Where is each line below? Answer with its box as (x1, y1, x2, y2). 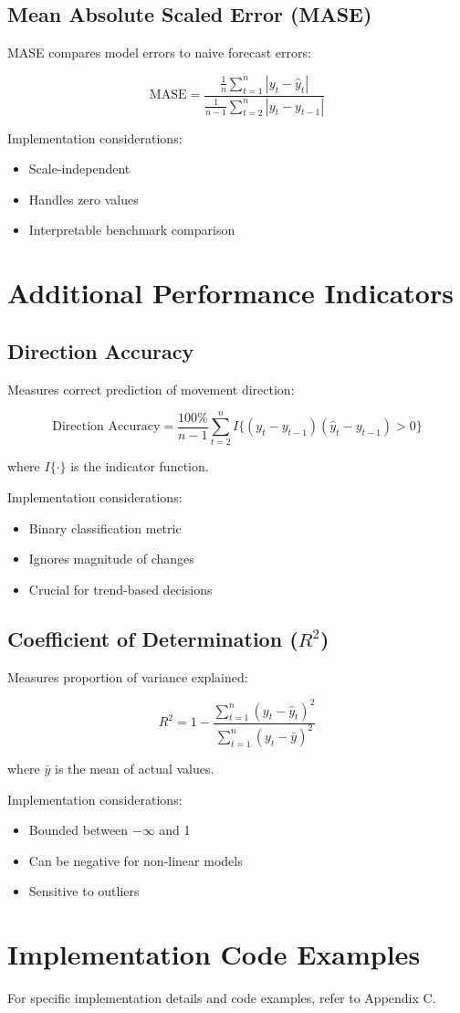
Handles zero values (28, 189, 139, 208)
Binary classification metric (28, 518, 182, 537)
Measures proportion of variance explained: (7, 667, 248, 686)
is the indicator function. (70, 457, 209, 476)
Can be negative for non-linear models (28, 850, 243, 870)
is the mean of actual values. (55, 758, 214, 777)
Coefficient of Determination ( (7, 624, 298, 652)
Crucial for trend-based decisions (28, 579, 213, 598)
